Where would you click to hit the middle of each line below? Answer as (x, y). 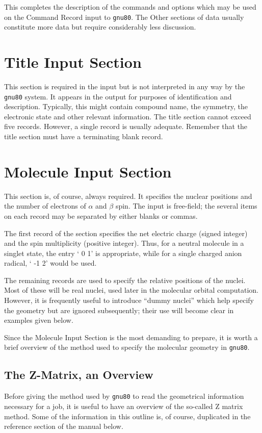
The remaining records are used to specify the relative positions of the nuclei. (125, 280)
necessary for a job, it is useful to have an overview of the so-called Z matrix (124, 406)
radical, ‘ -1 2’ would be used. (50, 263)
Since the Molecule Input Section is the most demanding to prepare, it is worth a (131, 337)
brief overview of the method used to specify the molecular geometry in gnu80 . (127, 347)
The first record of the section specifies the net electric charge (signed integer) (126, 233)
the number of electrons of (45, 206)
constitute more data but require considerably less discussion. (100, 27)
